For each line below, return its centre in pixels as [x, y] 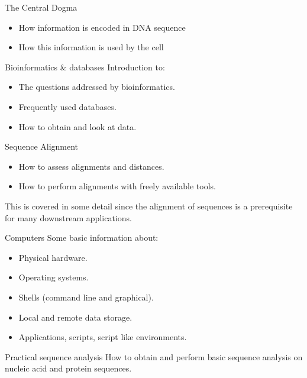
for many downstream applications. [68, 217]
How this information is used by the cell [91, 47]
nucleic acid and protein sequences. [68, 368]
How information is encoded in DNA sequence [102, 27]
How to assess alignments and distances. [91, 166]
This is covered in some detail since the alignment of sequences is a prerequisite [149, 206]
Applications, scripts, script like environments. [103, 337]
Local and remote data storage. [75, 317]
